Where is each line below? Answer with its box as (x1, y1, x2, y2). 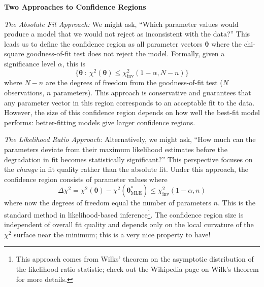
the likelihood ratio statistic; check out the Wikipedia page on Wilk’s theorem (16, 264, 259, 274)
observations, (4, 87, 45, 98)
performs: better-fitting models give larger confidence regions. (4, 117, 195, 127)
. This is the (217, 197, 256, 208)
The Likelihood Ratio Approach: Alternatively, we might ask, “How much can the (4, 134, 256, 145)
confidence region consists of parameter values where (4, 173, 168, 184)
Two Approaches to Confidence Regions (4, 2, 146, 12)
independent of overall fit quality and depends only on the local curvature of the (4, 219, 254, 230)
